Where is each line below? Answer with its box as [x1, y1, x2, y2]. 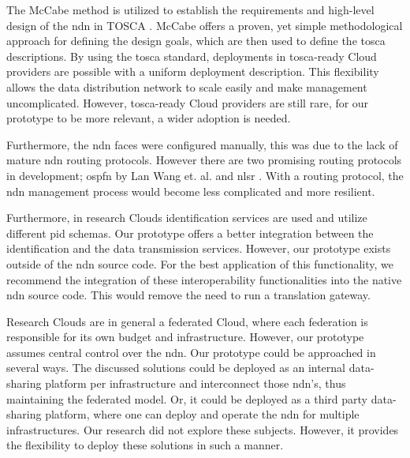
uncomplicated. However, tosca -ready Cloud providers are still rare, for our [6, 94, 369, 111]
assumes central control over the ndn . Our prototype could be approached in [6, 343, 376, 360]
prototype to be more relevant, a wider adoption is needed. [6, 110, 291, 126]
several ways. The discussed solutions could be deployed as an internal [6, 359, 345, 376]
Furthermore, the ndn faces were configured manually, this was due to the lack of [6, 136, 398, 152]
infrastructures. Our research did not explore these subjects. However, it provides [6, 421, 399, 437]
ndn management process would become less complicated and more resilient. [6, 182, 375, 199]
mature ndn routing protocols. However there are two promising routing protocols [6, 152, 402, 168]
